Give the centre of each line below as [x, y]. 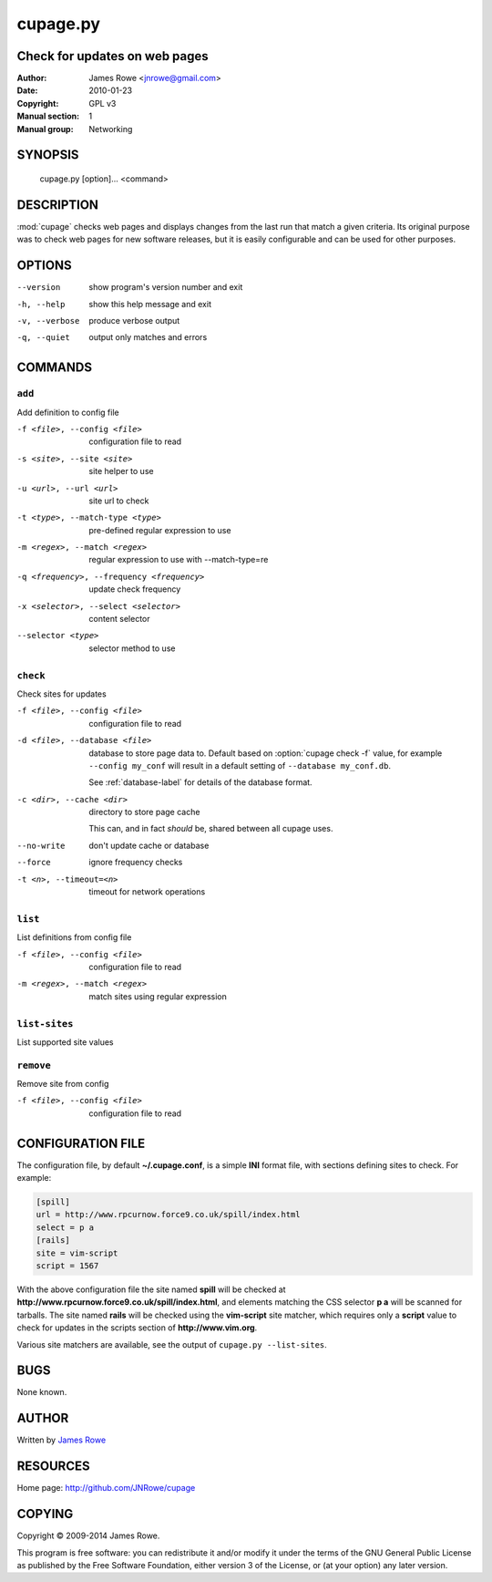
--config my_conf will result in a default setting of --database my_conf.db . [240, 765]
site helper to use [121, 471]
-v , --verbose [48, 321]
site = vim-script [77, 1253]
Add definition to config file [68, 412]
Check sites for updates [61, 694]
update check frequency [135, 589]
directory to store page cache [144, 812]
